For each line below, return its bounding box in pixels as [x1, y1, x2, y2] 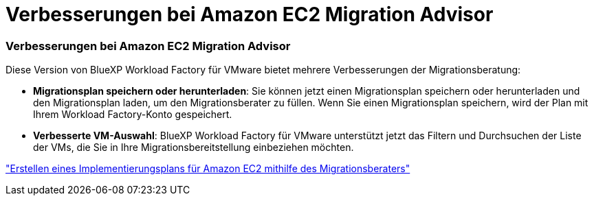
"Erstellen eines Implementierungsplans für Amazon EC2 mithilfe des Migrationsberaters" [5, 163, 410, 175]
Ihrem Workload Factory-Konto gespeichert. [33, 108, 232, 121]
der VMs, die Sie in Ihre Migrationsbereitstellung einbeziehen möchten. [33, 141, 354, 154]
